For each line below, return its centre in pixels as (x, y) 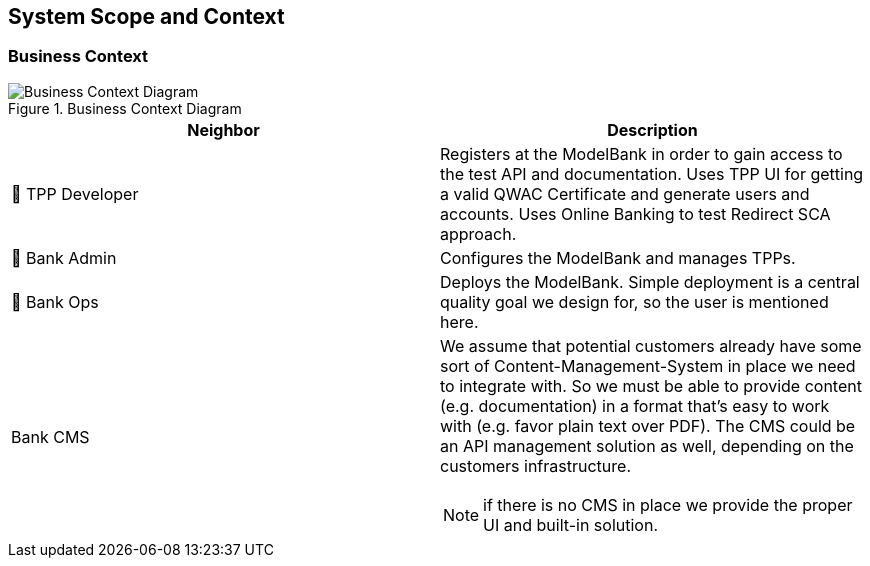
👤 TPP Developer (75, 193)
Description (652, 129)
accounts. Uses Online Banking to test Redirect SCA (635, 213)
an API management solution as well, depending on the (647, 445)
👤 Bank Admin (64, 257)
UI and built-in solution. (570, 524)
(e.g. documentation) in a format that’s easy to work (635, 405)
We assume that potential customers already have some (651, 345)
